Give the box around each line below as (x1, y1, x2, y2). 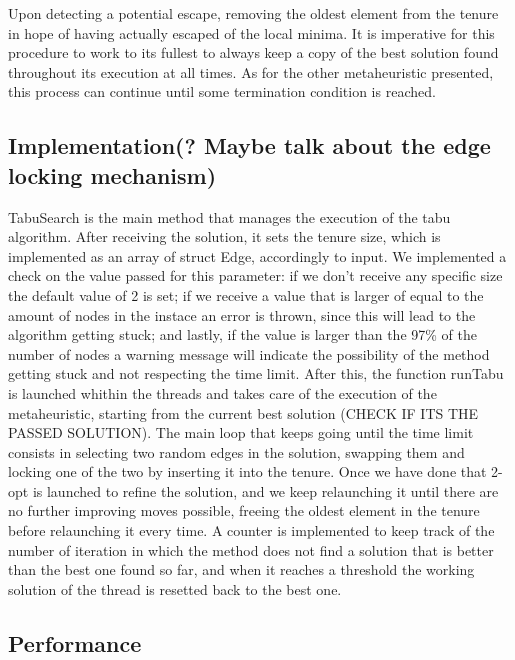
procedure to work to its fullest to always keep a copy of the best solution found (8, 42, 499, 63)
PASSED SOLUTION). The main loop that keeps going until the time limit (8, 422, 474, 443)
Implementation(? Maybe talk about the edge (8, 130, 491, 161)
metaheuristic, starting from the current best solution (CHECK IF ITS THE (8, 402, 479, 423)
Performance (8, 627, 142, 658)
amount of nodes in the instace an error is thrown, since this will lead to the (8, 304, 476, 325)
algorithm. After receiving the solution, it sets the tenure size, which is (8, 226, 441, 247)
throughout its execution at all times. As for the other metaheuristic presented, (8, 61, 494, 82)
